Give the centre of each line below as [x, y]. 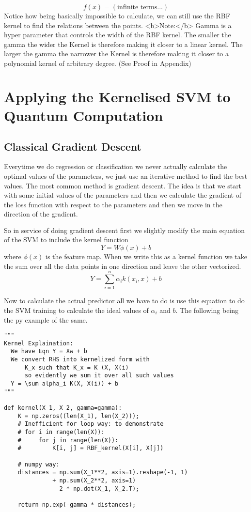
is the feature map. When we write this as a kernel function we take [146, 256]
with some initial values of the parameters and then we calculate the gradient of [123, 195]
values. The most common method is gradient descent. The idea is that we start [123, 185]
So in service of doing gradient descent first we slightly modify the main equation [125, 230]
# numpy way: [39, 464]
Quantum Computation [84, 115]
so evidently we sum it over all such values [99, 376]
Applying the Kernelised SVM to [117, 96]
